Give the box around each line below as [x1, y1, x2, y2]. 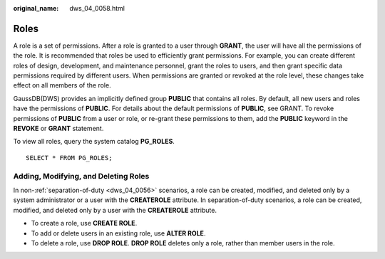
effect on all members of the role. [13, 81, 111, 90]
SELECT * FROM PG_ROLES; [26, 154, 113, 162]
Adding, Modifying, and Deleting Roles [13, 171, 150, 181]
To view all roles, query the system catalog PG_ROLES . [13, 137, 175, 146]
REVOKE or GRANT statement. [13, 125, 104, 133]
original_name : [13, 4, 59, 12]
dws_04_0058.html [69, 4, 125, 12]
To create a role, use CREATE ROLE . [31, 219, 138, 228]
